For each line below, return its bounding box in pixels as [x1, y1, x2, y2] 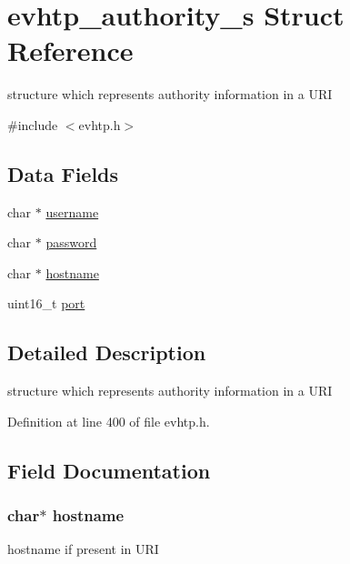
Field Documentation [7, 456, 211, 484]
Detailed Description [7, 338, 206, 367]
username [45, 202, 99, 221]
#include [7, 115, 58, 134]
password [45, 233, 97, 252]
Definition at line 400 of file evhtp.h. [7, 411, 210, 430]
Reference [7, 32, 134, 69]
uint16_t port [7, 294, 85, 313]
